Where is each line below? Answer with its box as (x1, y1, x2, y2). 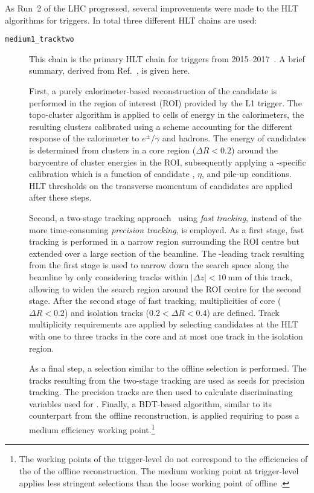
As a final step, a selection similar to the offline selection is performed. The (29, 362, 307, 375)
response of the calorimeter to (29, 132, 139, 144)
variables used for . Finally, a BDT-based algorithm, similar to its (29, 397, 272, 410)
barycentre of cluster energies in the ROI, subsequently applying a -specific (29, 155, 306, 168)
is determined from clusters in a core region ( (29, 144, 196, 156)
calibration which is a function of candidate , (29, 167, 195, 180)
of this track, (245, 270, 292, 283)
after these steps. (29, 191, 92, 204)
